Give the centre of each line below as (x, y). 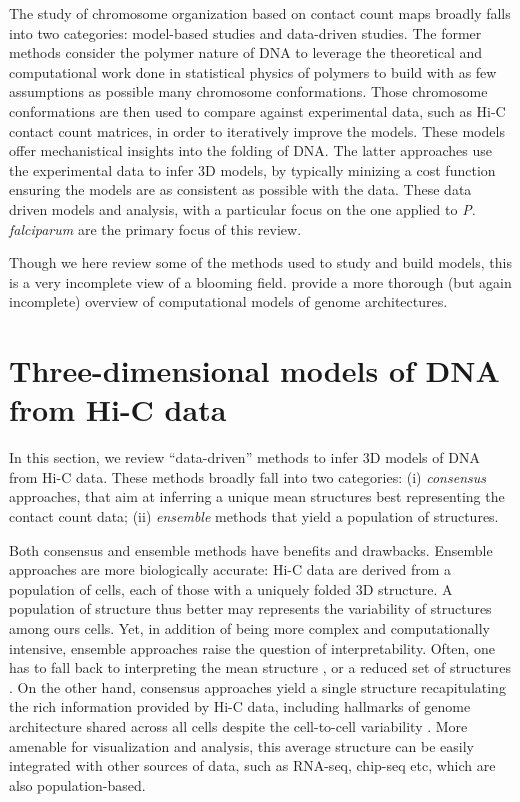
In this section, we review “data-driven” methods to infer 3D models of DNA (244, 457)
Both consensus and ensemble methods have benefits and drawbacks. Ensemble (251, 549)
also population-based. (77, 784)
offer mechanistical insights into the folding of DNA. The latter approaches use (250, 150)
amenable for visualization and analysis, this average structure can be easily (241, 745)
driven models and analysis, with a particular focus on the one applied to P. (242, 208)
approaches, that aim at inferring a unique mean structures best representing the (257, 496)
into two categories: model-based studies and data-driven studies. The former (245, 32)
